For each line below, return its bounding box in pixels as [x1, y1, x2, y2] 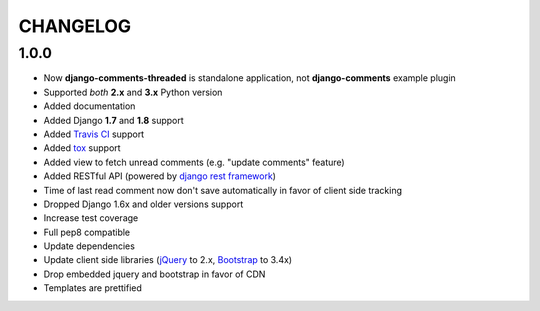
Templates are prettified [43, 282, 142, 294]
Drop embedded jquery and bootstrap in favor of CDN [43, 268, 266, 280]
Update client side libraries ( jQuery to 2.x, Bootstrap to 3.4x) [43, 254, 293, 266]
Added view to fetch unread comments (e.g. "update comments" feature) [43, 156, 345, 168]
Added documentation [43, 100, 136, 112]
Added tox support [43, 142, 121, 154]
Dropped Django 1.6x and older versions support [43, 198, 244, 210]
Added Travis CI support [43, 128, 145, 140]
